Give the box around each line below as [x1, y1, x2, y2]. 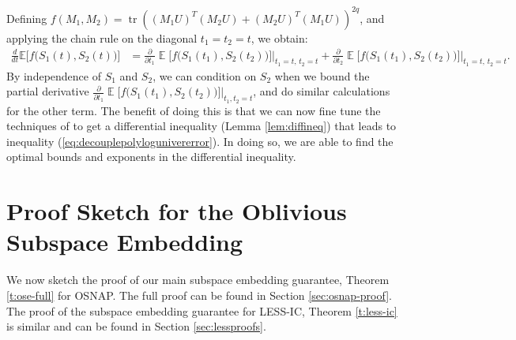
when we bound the [274, 67, 370, 84]
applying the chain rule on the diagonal [6, 29, 198, 46]
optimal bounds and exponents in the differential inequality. [6, 148, 296, 165]
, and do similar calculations [253, 83, 390, 99]
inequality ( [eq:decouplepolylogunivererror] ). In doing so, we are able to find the [6, 133, 394, 149]
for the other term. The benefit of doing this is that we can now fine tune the [6, 102, 381, 118]
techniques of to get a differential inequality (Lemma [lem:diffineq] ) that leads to [6, 118, 397, 134]
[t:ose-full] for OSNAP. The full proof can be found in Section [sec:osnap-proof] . [6, 286, 392, 303]
